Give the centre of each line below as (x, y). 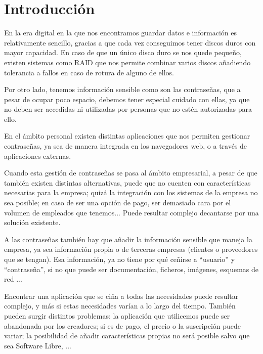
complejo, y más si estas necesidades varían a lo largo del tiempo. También (120, 306)
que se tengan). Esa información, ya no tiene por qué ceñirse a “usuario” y (120, 259)
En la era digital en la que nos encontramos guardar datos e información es (120, 33)
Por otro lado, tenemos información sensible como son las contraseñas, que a (122, 89)
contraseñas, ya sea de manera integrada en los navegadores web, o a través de (126, 146)
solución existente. (32, 222)
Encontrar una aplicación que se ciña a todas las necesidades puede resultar (121, 296)
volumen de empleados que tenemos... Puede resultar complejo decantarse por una (131, 212)
